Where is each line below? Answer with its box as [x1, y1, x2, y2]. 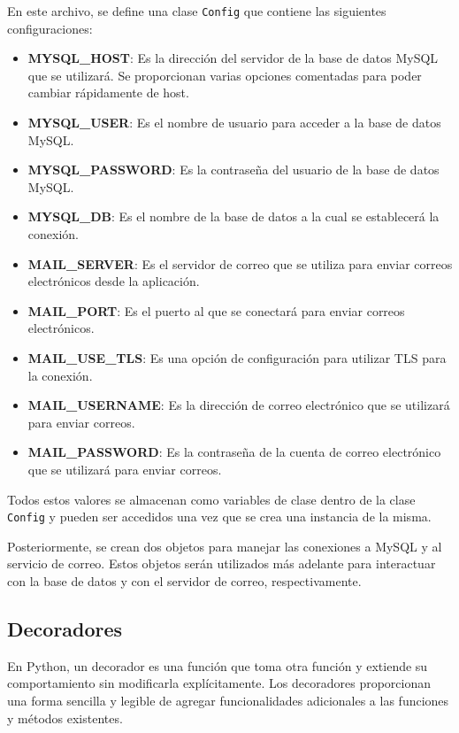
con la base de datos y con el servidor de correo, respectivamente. [7, 571, 362, 590]
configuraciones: [7, 19, 93, 37]
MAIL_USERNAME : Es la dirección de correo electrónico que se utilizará [27, 396, 450, 414]
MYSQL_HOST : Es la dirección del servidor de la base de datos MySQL [27, 49, 439, 67]
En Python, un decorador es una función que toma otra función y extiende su [7, 656, 428, 675]
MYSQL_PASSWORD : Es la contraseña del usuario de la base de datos [27, 160, 440, 179]
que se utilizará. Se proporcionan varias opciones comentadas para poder [27, 66, 422, 84]
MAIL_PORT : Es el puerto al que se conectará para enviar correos [27, 301, 405, 320]
